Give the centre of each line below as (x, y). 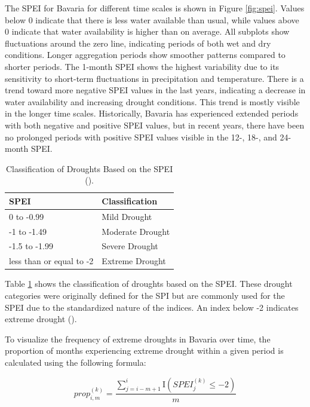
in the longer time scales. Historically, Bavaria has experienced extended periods (152, 113)
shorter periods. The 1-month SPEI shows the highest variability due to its (142, 66)
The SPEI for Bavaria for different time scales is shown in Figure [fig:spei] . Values (155, 8)
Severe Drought (130, 246)
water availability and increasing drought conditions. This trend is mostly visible (152, 101)
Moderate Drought (136, 231)
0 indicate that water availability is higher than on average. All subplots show (147, 31)
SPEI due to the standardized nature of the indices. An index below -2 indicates (152, 307)
